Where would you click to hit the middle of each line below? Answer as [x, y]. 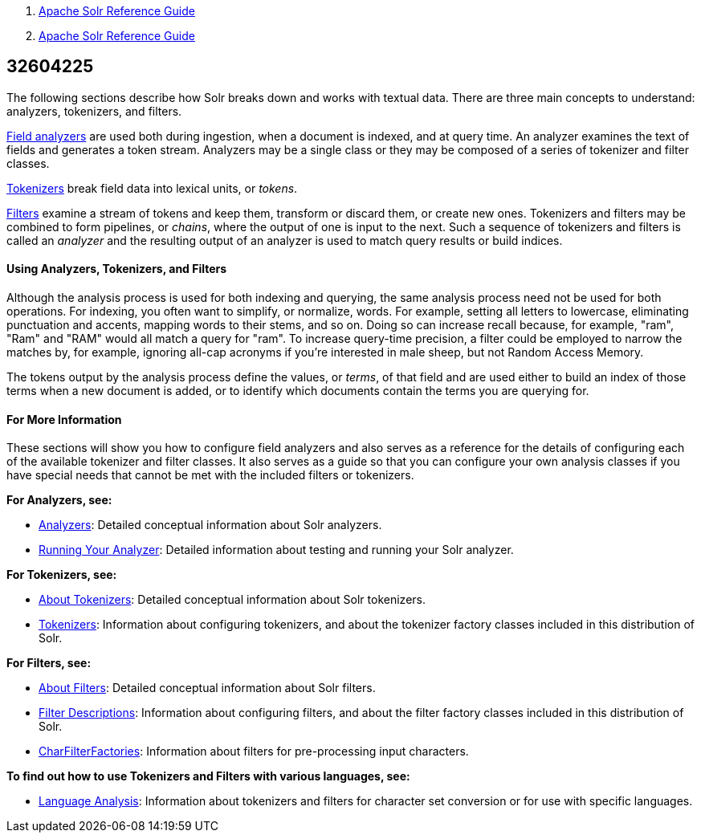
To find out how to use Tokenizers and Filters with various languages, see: [208, 776]
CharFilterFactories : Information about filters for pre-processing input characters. [254, 751]
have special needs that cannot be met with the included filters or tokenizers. [210, 475]
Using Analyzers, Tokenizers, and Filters [117, 269]
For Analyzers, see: [59, 500]
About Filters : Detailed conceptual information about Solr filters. [207, 688]
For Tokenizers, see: [62, 575]
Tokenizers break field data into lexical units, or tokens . [152, 188]
